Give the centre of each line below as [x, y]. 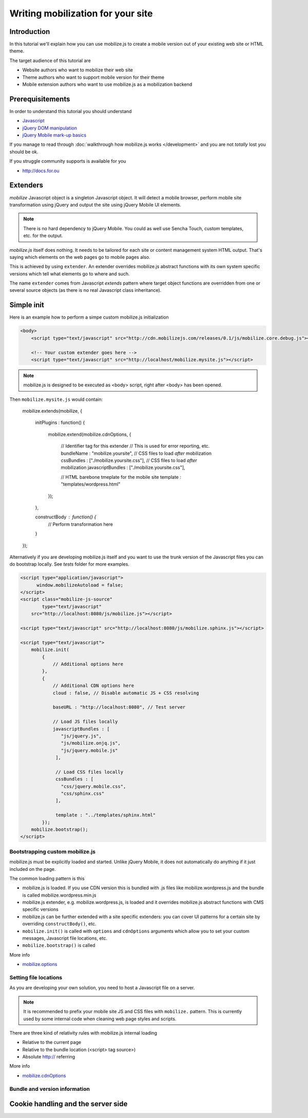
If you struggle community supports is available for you [68, 161]
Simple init [27, 305]
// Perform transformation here [80, 524]
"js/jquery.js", [81, 736]
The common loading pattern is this [47, 878]
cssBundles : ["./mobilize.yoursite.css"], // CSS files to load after [129, 460]
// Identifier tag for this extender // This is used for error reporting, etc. [135, 446]
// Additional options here [88, 664]
